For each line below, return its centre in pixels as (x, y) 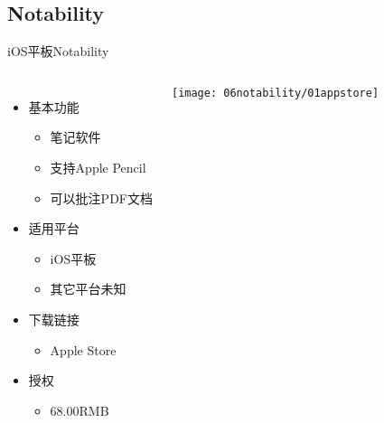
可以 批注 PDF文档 (101, 197)
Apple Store (83, 349)
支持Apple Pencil (98, 167)
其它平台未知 (88, 289)
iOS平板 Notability (58, 51)
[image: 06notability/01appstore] (275, 93)
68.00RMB (80, 410)
